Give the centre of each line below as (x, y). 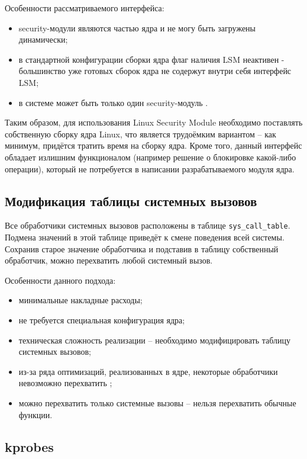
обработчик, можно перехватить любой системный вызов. (109, 260)
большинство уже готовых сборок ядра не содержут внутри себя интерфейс (155, 71)
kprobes (29, 446)
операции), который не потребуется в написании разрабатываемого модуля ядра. (150, 168)
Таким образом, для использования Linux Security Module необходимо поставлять (154, 122)
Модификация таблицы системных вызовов (131, 200)
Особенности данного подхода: (60, 280)
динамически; (43, 39)
